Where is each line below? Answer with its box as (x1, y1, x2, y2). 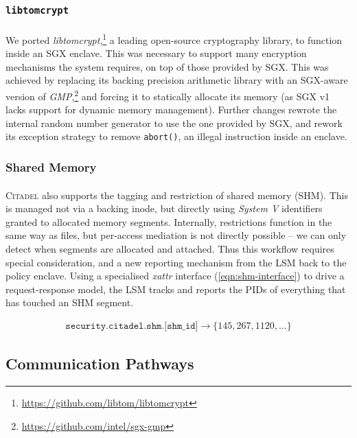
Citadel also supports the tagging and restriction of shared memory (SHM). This (5, 187, 348, 202)
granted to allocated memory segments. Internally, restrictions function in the (5, 214, 332, 229)
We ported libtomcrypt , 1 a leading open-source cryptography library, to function (5, 31, 343, 47)
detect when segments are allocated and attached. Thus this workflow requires (5, 241, 334, 255)
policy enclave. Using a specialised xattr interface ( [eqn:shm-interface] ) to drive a (5, 268, 345, 283)
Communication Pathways (5, 353, 194, 374)
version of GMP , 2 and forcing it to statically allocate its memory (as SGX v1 (5, 87, 330, 103)
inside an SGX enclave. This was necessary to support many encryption (5, 46, 307, 60)
